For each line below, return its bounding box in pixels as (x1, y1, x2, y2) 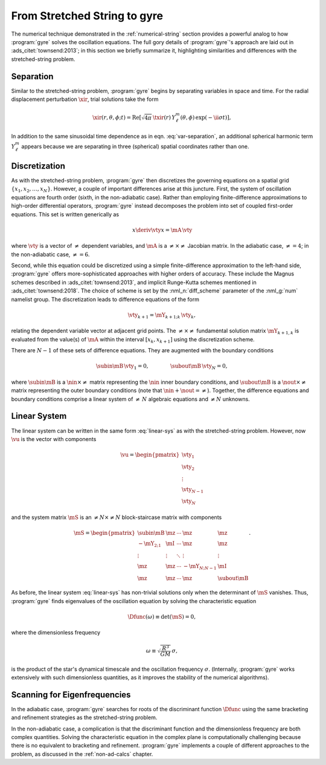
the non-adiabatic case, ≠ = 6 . (11, 251, 90, 258)
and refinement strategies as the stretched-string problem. (11, 714, 158, 721)
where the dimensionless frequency (11, 629, 101, 636)
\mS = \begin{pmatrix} (73, 529, 136, 537)
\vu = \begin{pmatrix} (120, 451, 180, 459)
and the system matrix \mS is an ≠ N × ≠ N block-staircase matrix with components (11, 514, 222, 521)
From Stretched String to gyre (11, 9, 163, 22)
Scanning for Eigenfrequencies (11, 689, 131, 700)
